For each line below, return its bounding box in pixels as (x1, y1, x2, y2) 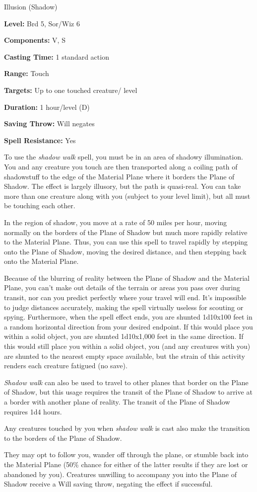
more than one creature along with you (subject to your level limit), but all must (4, 190, 251, 201)
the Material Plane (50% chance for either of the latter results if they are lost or (4, 459, 248, 469)
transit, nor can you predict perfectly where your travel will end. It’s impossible (4, 292, 247, 303)
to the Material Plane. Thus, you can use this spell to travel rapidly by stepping (4, 237, 248, 247)
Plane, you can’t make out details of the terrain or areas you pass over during (4, 282, 240, 293)
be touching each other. (4, 200, 75, 211)
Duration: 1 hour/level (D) (4, 101, 90, 112)
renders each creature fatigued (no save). (4, 360, 128, 371)
